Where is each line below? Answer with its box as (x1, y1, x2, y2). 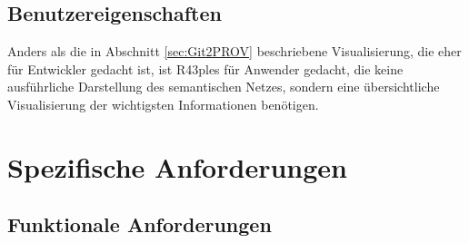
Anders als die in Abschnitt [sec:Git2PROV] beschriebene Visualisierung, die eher (7, 42, 462, 61)
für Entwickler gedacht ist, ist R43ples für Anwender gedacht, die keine (7, 59, 404, 78)
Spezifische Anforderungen (7, 148, 347, 185)
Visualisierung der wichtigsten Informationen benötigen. (7, 94, 319, 113)
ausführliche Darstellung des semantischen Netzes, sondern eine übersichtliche (7, 77, 440, 96)
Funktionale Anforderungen (7, 210, 272, 238)
